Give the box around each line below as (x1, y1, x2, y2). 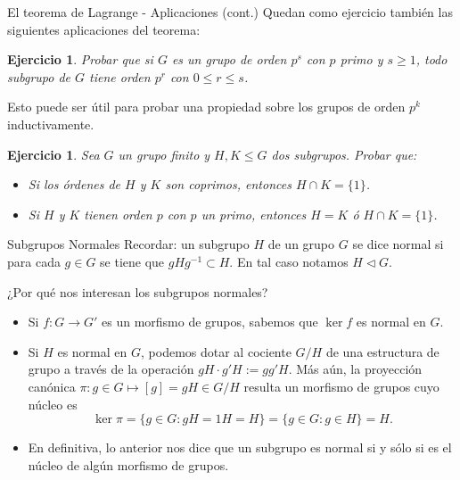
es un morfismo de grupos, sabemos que (102, 312, 318, 331)
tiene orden (89, 67, 151, 86)
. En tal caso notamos (229, 252, 349, 270)
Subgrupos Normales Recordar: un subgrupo (7, 235, 250, 253)
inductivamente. (7, 114, 94, 133)
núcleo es (28, 394, 78, 413)
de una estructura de (325, 342, 439, 360)
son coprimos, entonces (165, 175, 292, 194)
